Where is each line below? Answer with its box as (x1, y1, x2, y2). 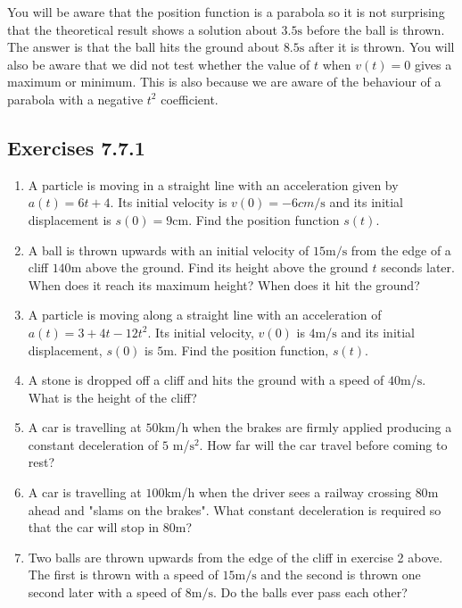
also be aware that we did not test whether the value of (7, 54, 310, 73)
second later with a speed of (28, 583, 182, 602)
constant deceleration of (28, 435, 159, 454)
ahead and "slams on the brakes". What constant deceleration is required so (28, 500, 441, 519)
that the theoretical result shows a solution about (7, 20, 277, 38)
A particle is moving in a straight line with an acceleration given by (28, 175, 399, 194)
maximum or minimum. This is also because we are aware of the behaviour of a (7, 72, 441, 91)
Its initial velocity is (118, 193, 227, 212)
